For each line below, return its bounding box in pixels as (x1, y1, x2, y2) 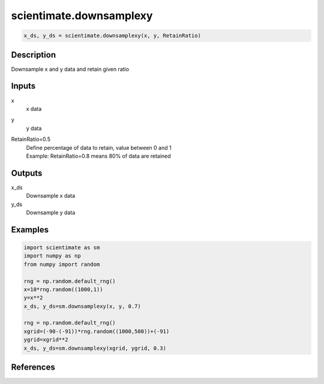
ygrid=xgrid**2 (23, 336, 68, 343)
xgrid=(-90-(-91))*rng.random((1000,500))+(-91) (23, 328, 170, 335)
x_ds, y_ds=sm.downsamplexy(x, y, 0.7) (23, 303, 141, 310)
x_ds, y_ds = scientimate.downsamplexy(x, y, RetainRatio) (23, 32, 201, 39)
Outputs (11, 168, 43, 178)
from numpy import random (23, 261, 100, 268)
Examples (11, 225, 49, 235)
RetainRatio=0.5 (11, 135, 51, 143)
